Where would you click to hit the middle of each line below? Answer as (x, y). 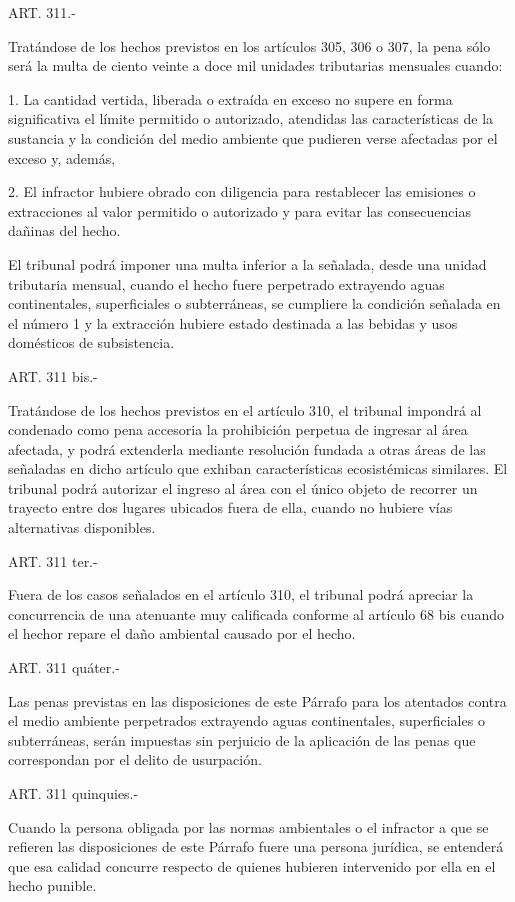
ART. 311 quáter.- (64, 667)
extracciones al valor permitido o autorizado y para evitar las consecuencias (239, 210)
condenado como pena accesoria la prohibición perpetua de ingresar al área (238, 429)
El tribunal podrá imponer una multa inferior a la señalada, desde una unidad (247, 263)
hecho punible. (52, 885)
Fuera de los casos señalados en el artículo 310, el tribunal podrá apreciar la (241, 594)
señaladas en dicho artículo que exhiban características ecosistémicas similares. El (258, 468)
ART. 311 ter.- (53, 560)
